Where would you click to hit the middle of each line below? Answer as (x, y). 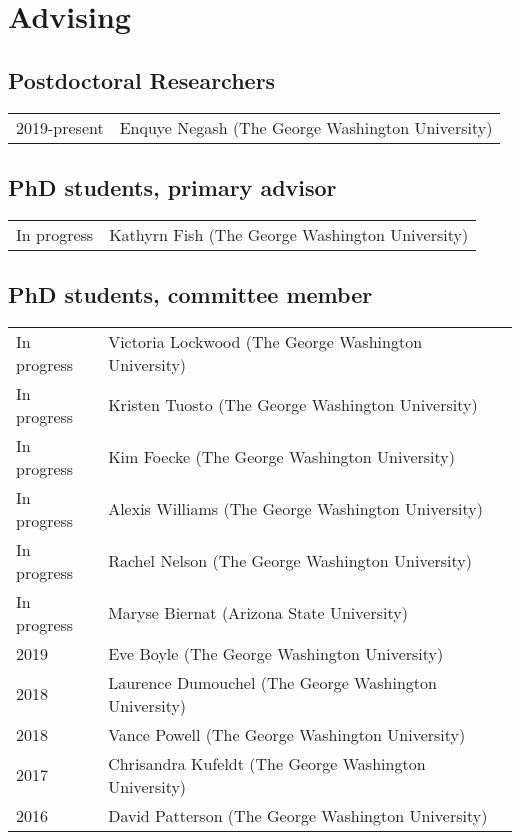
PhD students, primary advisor (172, 186)
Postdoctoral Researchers (142, 79)
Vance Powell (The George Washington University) (287, 734)
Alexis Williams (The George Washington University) (295, 509)
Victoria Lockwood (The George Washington (265, 341)
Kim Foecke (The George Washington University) (281, 457)
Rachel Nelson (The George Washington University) (290, 561)
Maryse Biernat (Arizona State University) (258, 613)
